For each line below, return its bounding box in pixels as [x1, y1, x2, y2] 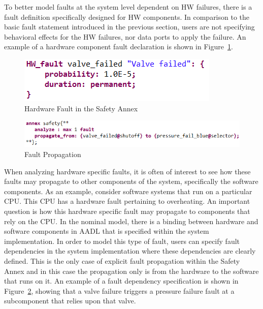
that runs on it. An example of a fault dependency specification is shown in [4, 275, 239, 286]
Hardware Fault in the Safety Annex [24, 103, 138, 113]
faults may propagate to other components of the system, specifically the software [4, 176, 258, 187]
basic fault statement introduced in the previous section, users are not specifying [4, 21, 255, 32]
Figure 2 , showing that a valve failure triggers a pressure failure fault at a [4, 285, 235, 296]
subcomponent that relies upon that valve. [4, 295, 136, 306]
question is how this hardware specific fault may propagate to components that [4, 206, 250, 217]
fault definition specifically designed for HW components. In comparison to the [4, 11, 250, 22]
